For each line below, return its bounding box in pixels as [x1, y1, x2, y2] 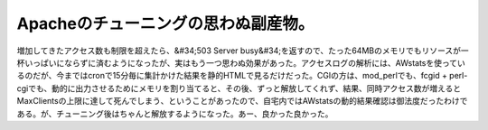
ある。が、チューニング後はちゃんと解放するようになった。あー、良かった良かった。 [16, 108, 333, 119]
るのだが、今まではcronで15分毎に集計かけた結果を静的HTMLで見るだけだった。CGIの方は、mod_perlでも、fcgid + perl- [16, 70, 468, 81]
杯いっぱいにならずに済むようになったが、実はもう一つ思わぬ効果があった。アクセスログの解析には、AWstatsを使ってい [16, 57, 465, 68]
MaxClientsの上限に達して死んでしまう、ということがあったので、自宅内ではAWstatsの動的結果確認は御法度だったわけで [16, 96, 468, 107]
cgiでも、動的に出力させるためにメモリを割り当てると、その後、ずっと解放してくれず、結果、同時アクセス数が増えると [16, 82, 462, 94]
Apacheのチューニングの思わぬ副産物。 [16, 14, 314, 33]
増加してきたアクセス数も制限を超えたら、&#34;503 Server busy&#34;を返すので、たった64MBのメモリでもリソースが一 [16, 45, 469, 56]
